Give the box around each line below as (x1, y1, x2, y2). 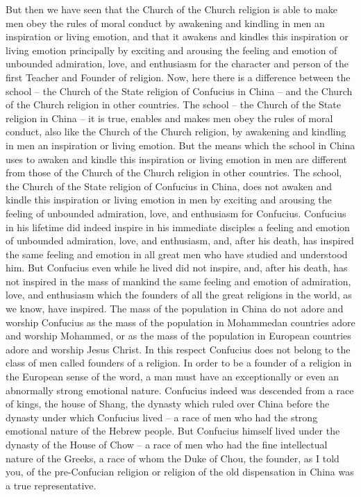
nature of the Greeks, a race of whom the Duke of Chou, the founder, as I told (6, 450, 339, 465)
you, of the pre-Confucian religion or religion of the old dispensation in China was (6, 464, 354, 479)
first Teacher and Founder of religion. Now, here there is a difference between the (6, 69, 351, 84)
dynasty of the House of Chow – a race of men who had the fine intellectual (6, 437, 328, 451)
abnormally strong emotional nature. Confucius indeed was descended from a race (6, 382, 354, 397)
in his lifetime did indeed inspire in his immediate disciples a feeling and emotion (6, 219, 350, 234)
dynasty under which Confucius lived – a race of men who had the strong (6, 410, 318, 424)
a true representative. (6, 478, 96, 492)
